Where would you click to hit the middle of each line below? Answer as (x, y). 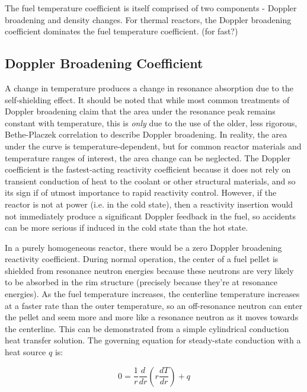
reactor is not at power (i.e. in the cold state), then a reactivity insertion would (149, 204)
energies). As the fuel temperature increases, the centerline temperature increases (152, 294)
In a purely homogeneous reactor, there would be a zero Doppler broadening (143, 247)
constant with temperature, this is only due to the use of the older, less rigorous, (151, 122)
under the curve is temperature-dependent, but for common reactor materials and (153, 146)
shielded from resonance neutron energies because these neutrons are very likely (149, 270)
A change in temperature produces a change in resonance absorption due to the (149, 87)
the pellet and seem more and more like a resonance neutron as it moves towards (152, 317)
